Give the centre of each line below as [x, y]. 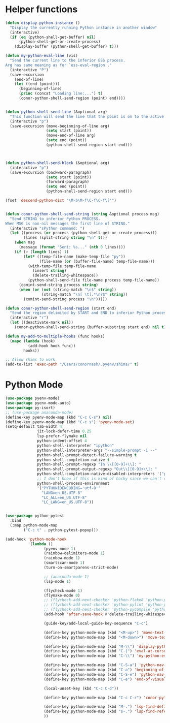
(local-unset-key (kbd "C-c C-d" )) [81, 688]
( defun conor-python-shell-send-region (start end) [61, 308]
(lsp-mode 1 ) [57, 581]
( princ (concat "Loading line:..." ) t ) [60, 93]
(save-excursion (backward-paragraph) [51, 172]
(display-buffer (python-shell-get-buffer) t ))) [67, 47]
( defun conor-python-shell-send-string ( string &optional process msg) [82, 214]
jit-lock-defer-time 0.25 [65, 431]
